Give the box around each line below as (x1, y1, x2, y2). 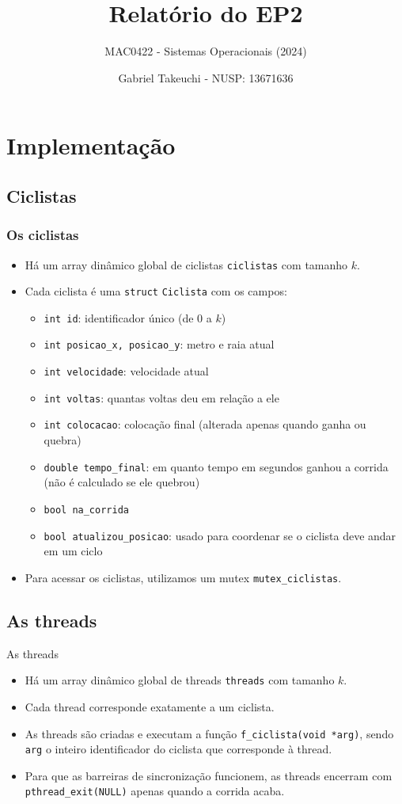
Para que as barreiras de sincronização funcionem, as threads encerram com (25, 767, 393, 783)
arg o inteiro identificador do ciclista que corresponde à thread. (25, 741, 332, 757)
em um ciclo (44, 543, 103, 559)
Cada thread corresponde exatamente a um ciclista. (25, 698, 275, 714)
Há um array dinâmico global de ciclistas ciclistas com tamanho (25, 256, 348, 272)
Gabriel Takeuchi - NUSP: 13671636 (118, 69, 294, 86)
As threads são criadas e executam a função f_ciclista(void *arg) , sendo (25, 725, 394, 741)
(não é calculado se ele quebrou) (44, 474, 200, 490)
